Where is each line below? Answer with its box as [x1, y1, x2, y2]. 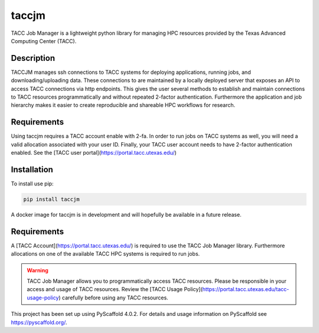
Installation [11, 164, 53, 174]
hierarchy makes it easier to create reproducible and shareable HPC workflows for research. [11, 102, 236, 109]
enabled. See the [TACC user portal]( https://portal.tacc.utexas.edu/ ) [11, 149, 177, 156]
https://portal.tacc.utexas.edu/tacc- [202, 286, 289, 293]
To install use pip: [11, 180, 54, 187]
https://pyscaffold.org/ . [11, 319, 67, 326]
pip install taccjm [23, 195, 80, 203]
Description [11, 53, 56, 63]
